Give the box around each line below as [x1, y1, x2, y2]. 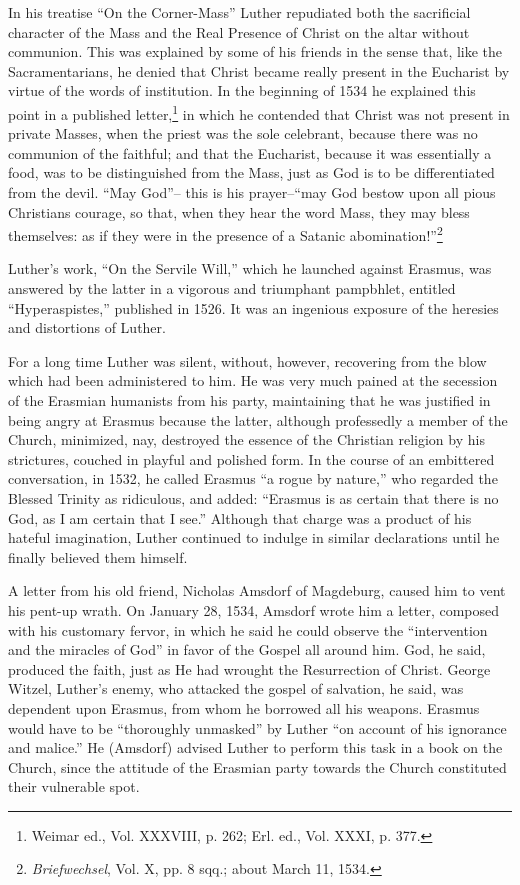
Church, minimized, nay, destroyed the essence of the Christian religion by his [8, 429, 485, 450]
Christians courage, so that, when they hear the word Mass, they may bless [8, 201, 470, 222]
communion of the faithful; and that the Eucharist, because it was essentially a [8, 142, 492, 163]
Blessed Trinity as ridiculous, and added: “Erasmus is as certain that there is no [8, 487, 499, 508]
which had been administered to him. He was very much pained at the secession [8, 370, 498, 391]
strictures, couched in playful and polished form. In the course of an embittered [8, 448, 495, 469]
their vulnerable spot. [8, 776, 140, 797]
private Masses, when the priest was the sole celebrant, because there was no [8, 123, 478, 144]
